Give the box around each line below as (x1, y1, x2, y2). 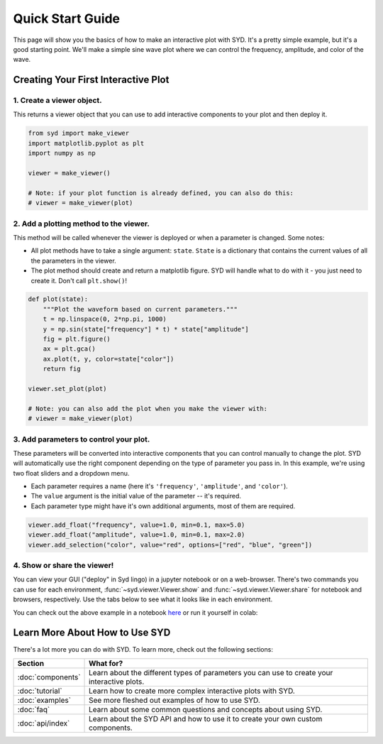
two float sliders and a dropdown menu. (13, 469, 130, 477)
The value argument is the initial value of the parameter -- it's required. (30, 492, 241, 500)
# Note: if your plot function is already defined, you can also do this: (28, 189, 294, 197)
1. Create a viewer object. (13, 96, 102, 106)
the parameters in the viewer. (30, 256, 116, 265)
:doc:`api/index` (17, 718, 70, 728)
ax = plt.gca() (43, 345, 96, 353)
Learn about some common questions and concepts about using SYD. (89, 704, 323, 714)
